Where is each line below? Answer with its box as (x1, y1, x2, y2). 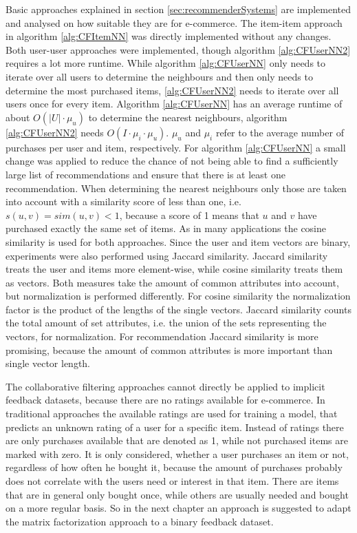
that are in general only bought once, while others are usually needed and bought (6, 487, 349, 501)
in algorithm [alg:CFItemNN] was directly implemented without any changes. (6, 29, 332, 43)
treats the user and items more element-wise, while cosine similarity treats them (6, 262, 343, 276)
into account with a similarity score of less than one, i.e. (6, 194, 241, 209)
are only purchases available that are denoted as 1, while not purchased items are (6, 433, 348, 448)
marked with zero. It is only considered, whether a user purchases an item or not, (6, 446, 349, 461)
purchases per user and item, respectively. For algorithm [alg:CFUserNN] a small (6, 140, 346, 154)
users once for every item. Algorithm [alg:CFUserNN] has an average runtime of (6, 96, 343, 111)
